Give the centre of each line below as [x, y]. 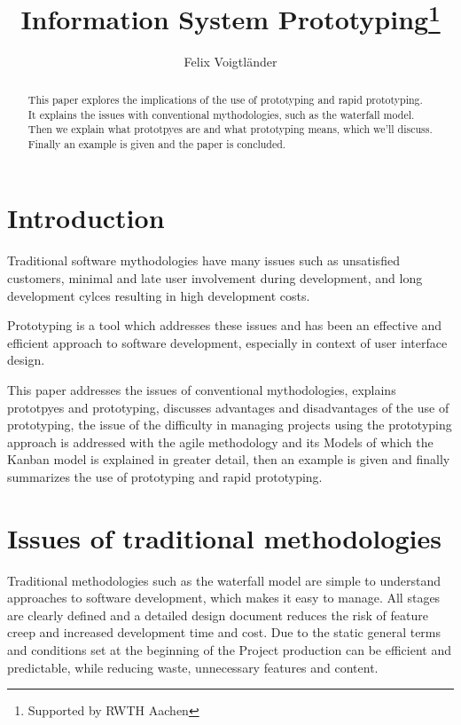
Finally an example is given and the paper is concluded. [157, 143]
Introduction [86, 218]
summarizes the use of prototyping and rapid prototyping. [165, 476]
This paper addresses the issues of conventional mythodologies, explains [202, 389]
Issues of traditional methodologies [224, 537]
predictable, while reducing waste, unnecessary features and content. [193, 667]
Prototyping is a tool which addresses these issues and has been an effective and [225, 325]
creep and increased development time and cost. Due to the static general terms [224, 632]
